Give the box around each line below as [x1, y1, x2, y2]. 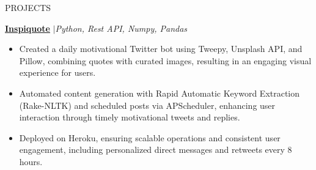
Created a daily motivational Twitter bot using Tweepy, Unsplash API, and [19, 42, 303, 55]
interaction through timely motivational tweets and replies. [19, 111, 240, 124]
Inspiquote [5, 21, 50, 34]
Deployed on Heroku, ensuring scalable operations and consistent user [19, 131, 281, 144]
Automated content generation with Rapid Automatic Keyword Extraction [19, 86, 300, 99]
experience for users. [19, 66, 96, 79]
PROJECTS [5, 1, 51, 13]
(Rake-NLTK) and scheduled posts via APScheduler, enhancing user [19, 98, 276, 111]
